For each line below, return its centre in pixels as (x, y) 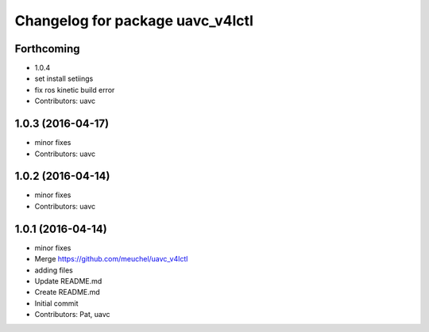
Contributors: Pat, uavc (72, 315)
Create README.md (68, 292)
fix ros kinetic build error (75, 90)
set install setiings (64, 78)
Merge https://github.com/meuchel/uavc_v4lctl (111, 259)
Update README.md (68, 280)
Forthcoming (47, 49)
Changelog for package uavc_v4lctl (134, 21)
